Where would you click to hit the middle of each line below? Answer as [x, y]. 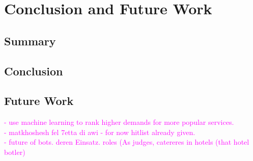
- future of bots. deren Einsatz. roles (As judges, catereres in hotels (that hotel [127, 142]
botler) [15, 152]
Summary [30, 41]
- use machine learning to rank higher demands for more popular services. [119, 122]
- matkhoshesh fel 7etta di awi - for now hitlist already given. [100, 132]
